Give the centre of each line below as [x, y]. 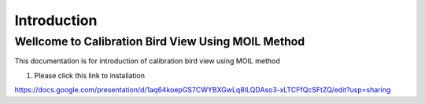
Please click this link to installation [90, 75]
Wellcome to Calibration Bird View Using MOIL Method [160, 41]
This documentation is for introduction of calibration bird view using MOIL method [147, 61]
